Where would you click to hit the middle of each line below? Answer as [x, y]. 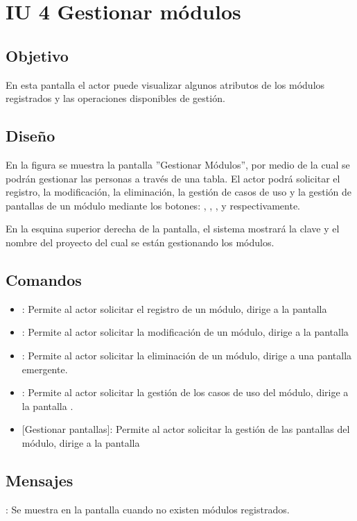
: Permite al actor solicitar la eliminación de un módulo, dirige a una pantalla [187, 355]
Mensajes [40, 480]
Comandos [44, 279]
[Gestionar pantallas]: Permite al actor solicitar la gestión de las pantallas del [186, 429]
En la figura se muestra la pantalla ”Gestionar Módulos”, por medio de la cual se [178, 164]
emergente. [45, 369]
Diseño [31, 136]
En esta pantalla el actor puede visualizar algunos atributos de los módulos [165, 84]
